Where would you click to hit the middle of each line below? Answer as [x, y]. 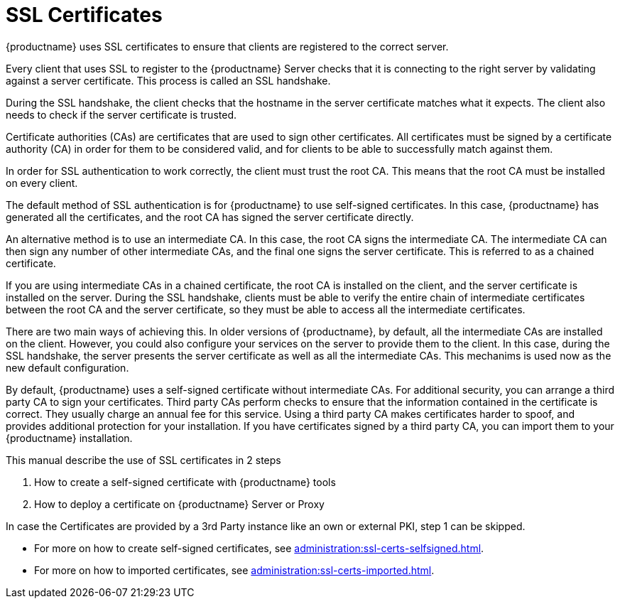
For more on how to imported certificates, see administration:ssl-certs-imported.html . [234, 570]
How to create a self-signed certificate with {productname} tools [185, 482]
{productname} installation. [69, 438]
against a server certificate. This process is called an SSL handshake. [168, 80]
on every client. [42, 183]
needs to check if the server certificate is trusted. [121, 114]
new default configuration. [67, 367]
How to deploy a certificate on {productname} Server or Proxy [179, 504]
